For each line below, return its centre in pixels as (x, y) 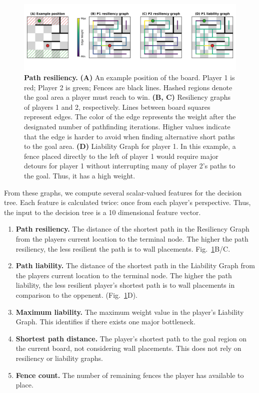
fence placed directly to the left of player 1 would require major (121, 156)
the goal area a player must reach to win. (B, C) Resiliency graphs (127, 97)
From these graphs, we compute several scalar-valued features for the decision (123, 192)
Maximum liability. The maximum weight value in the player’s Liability (130, 312)
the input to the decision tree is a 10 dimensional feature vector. (102, 212)
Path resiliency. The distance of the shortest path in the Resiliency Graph (132, 229)
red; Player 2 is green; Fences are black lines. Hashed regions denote (128, 87)
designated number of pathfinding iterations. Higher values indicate (127, 127)
